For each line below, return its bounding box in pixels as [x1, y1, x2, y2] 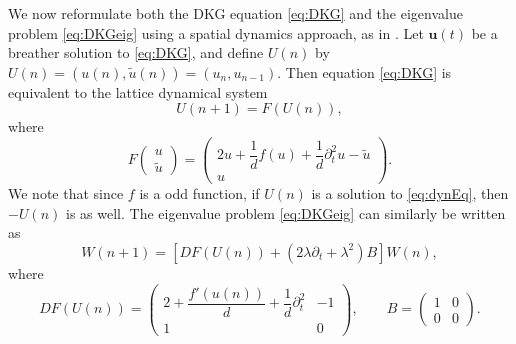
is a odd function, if [139, 183, 260, 204]
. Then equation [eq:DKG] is [277, 61, 452, 82]
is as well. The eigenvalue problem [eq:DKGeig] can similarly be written [66, 202, 506, 223]
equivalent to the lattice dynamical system [8, 81, 268, 102]
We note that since [8, 183, 124, 204]
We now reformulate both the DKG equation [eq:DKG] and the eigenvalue [8, 3, 463, 23]
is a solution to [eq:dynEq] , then [311, 183, 509, 204]
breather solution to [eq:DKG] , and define [8, 42, 264, 63]
